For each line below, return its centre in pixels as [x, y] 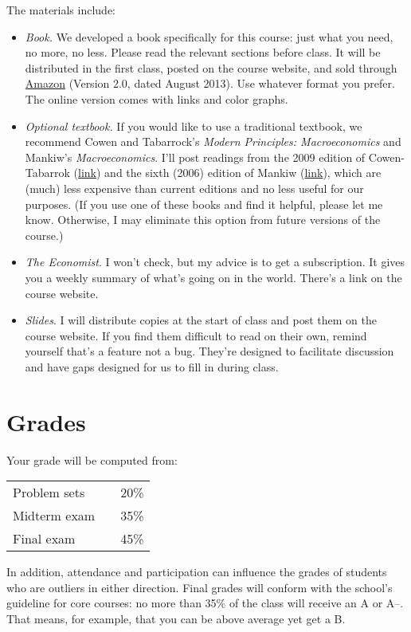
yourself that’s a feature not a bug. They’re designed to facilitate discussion [209, 351]
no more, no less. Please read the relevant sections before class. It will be [203, 52]
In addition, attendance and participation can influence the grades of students [197, 572]
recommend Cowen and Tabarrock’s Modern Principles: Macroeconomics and [213, 141]
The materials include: [61, 10]
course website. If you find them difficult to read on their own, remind [196, 335]
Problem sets [49, 493]
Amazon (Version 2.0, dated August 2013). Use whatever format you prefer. [210, 83]
